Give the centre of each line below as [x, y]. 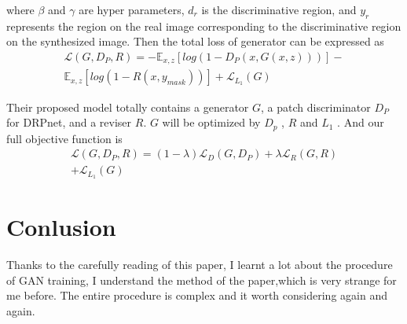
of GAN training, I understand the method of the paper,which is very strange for [202, 280]
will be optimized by [211, 122]
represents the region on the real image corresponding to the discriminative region [204, 26]
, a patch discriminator [316, 107]
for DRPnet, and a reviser [69, 122]
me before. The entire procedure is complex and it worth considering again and [197, 295]
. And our [361, 122]
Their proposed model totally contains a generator [128, 107]
